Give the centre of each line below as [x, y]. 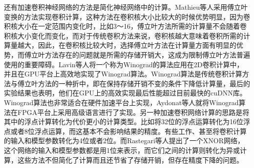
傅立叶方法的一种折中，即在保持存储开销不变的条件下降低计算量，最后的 [134, 83]
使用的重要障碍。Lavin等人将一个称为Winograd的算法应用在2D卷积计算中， [124, 64]
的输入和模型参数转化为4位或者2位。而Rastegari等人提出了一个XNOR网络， [124, 140]
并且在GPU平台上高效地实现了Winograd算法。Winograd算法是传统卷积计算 [123, 74]
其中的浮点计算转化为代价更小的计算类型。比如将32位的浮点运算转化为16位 [124, 121]
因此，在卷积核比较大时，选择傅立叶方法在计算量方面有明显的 [137, 45]
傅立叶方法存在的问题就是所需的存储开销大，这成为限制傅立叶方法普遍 [137, 54]
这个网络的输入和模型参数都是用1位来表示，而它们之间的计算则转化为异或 [122, 150]
